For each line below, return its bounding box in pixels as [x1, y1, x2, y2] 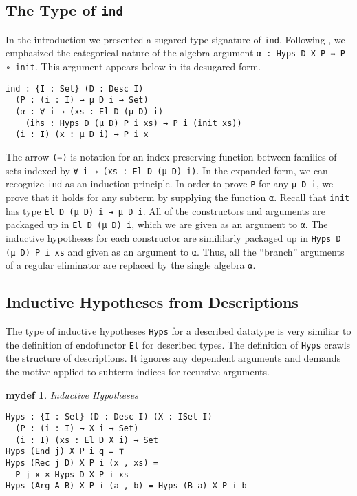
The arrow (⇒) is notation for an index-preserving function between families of [6, 149, 337, 164]
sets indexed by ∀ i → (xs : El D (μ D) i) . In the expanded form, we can [6, 163, 328, 177]
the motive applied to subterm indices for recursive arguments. [6, 364, 270, 379]
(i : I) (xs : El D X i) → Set [15, 435, 158, 445]
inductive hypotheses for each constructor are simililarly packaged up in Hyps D [6, 230, 341, 245]
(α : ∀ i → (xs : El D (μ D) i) [15, 107, 164, 117]
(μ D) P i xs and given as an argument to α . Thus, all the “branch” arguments [6, 244, 345, 258]
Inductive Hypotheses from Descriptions [6, 291, 299, 313]
